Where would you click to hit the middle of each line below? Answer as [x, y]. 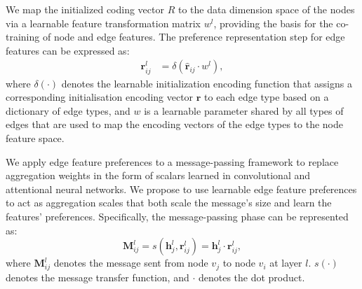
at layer [286, 263]
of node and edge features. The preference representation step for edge [194, 37]
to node [239, 263]
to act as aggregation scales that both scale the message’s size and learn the [169, 203]
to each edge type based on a [267, 97]
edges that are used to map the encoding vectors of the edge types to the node [174, 124]
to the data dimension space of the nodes [266, 9]
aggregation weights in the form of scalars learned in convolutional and [158, 175]
